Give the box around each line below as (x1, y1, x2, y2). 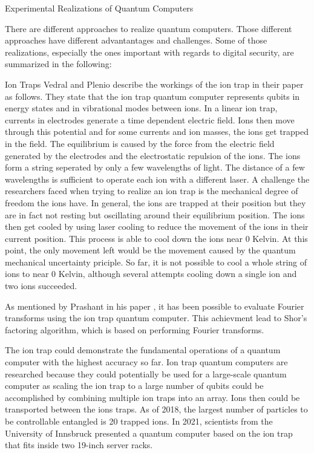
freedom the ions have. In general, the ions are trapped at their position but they (5, 196, 306, 209)
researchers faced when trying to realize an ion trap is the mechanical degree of (5, 184, 298, 197)
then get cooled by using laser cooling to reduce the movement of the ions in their (5, 220, 309, 233)
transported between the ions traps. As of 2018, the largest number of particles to (5, 403, 308, 416)
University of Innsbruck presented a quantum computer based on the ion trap (5, 426, 293, 439)
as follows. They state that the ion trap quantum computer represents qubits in (5, 90, 300, 102)
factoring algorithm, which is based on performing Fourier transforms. (5, 323, 264, 336)
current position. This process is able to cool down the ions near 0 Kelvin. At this (5, 232, 308, 244)
